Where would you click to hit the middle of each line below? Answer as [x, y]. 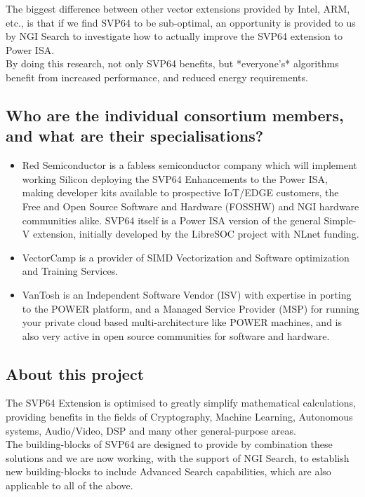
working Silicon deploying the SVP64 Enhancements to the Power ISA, [175, 178]
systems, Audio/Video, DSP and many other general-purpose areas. [151, 430]
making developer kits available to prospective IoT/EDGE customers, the [180, 192]
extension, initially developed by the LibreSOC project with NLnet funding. [196, 234]
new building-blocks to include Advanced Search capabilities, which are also [168, 471]
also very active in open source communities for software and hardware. [176, 335]
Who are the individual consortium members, [175, 115]
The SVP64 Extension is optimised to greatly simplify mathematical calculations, [181, 403]
